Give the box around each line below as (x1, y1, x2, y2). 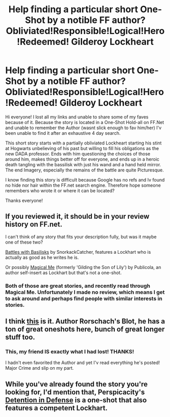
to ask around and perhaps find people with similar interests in (5, 295, 162, 302)
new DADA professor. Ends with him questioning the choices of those (5, 151, 151, 157)
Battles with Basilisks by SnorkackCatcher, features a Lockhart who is (5, 249, 151, 255)
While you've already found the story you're (5, 380, 148, 389)
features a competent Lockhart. (5, 403, 108, 412)
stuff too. (5, 333, 36, 342)
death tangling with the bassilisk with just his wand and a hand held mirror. (5, 161, 161, 167)
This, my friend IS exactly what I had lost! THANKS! (5, 348, 134, 355)
